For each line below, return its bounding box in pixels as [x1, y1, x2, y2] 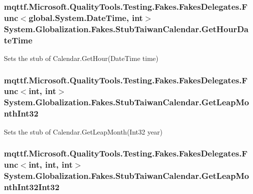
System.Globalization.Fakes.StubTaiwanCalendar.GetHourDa [4, 22, 249, 35]
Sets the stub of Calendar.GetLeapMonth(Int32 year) [4, 126, 163, 136]
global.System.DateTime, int [28, 11, 143, 23]
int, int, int [28, 158, 73, 170]
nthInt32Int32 [4, 180, 60, 193]
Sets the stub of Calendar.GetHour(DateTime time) [4, 53, 159, 63]
